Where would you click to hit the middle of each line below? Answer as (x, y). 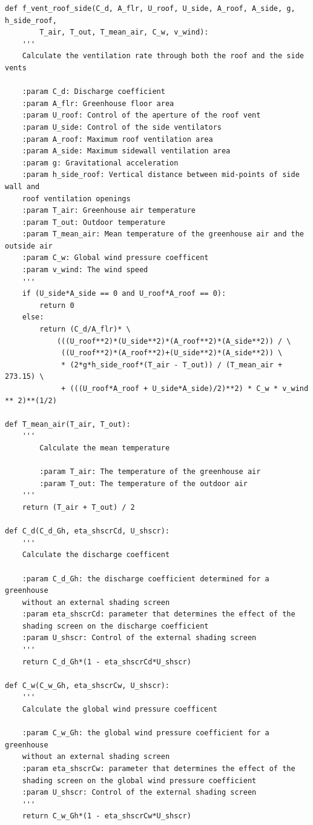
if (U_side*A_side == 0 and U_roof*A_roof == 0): (124, 294)
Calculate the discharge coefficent (96, 555)
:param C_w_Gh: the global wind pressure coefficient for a (146, 733)
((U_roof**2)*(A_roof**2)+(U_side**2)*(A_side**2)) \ (172, 353)
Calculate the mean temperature (105, 448)
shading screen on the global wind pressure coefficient (139, 780)
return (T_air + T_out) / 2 (78, 507)
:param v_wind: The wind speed (85, 270)
